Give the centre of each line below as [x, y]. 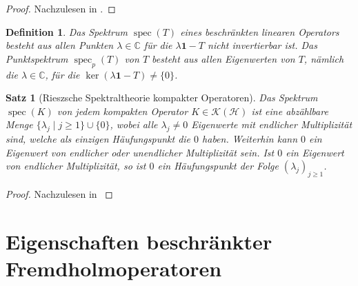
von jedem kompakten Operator [122, 111]
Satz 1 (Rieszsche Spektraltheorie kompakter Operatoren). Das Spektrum [162, 98]
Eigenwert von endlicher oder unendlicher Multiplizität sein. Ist [140, 152]
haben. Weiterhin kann [250, 139]
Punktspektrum [37, 58]
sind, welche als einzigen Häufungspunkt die [98, 139]
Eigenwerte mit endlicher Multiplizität [272, 124]
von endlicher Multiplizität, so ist [76, 166]
